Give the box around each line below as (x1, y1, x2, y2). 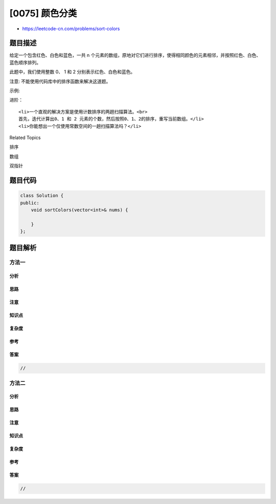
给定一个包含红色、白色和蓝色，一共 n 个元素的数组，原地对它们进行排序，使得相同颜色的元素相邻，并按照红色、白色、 (9, 52, 261, 58)
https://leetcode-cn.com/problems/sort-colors (22, 26, 120, 32)
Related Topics (9, 134, 41, 141)
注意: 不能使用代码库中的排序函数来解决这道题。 (9, 78, 111, 84)
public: (20, 200, 39, 205)
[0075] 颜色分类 (9, 8, 77, 19)
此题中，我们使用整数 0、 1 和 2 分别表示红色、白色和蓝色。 (9, 69, 135, 75)
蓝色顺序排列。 (9, 59, 41, 65)
